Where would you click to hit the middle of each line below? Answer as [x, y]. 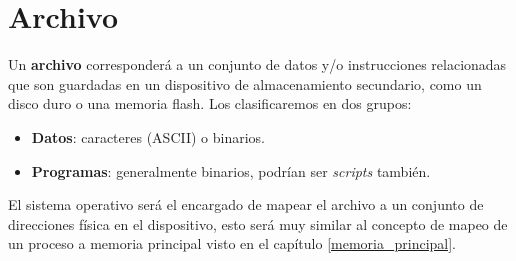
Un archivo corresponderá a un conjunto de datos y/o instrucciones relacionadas [257, 64]
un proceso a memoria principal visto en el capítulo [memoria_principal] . [232, 243]
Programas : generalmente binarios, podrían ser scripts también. [231, 170]
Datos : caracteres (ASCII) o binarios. [148, 136]
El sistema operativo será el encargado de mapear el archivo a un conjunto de [246, 204]
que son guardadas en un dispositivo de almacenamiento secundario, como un [245, 83]
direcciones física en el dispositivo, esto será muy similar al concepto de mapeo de [258, 223]
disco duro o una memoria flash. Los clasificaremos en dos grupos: [210, 103]
